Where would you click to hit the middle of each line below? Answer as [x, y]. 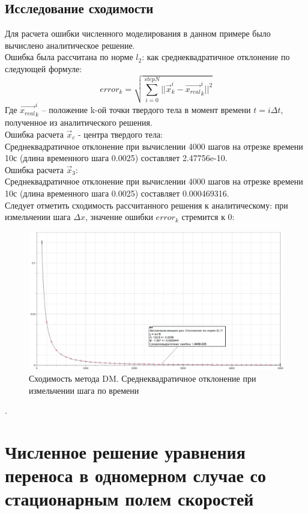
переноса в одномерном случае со [135, 475]
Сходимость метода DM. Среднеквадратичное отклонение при [143, 378]
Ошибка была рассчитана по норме [69, 57]
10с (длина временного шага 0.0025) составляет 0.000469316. [117, 193]
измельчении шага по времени [84, 390]
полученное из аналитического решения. [79, 122]
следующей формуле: [44, 68]
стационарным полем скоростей [129, 499]
